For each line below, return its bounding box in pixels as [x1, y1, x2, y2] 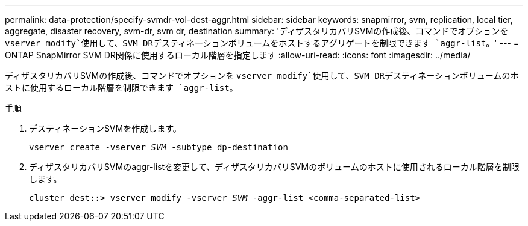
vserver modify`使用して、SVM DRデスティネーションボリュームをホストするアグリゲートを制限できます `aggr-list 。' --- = [5, 38, 520, 48]
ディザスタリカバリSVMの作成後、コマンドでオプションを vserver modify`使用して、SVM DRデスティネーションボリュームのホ [5, 70, 519, 81]
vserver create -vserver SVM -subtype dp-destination [29, 142, 288, 152]
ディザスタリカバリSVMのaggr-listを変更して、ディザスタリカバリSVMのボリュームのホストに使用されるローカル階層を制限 [29, 162, 520, 172]
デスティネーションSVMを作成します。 [29, 123, 181, 133]
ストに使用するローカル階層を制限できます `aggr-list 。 [5, 82, 238, 93]
